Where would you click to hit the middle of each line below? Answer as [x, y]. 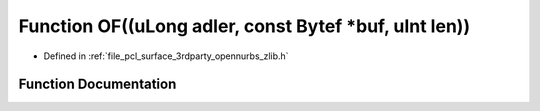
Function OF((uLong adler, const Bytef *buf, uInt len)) [244, 26]
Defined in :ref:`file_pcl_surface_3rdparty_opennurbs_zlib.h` [166, 56]
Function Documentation [97, 84]
